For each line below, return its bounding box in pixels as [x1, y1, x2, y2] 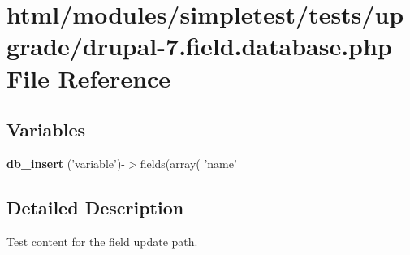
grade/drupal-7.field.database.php [6, 29, 392, 63]
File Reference [6, 61, 171, 94]
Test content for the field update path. [6, 232, 198, 249]
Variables [6, 117, 86, 142]
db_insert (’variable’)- [6, 154, 125, 171]
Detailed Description [6, 194, 184, 219]
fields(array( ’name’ [140, 154, 237, 171]
